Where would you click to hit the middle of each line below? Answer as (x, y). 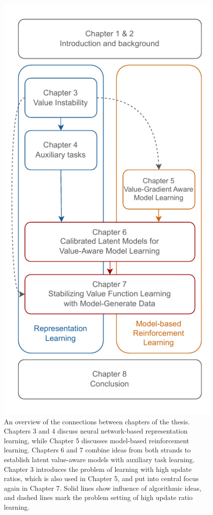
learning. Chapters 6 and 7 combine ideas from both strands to (97, 450)
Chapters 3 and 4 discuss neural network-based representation (96, 431)
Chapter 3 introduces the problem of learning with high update (98, 469)
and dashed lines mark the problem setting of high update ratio (98, 497)
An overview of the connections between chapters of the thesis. (97, 421)
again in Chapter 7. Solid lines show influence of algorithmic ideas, (103, 488)
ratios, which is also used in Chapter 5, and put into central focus (101, 478)
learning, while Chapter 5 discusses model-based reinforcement (97, 440)
